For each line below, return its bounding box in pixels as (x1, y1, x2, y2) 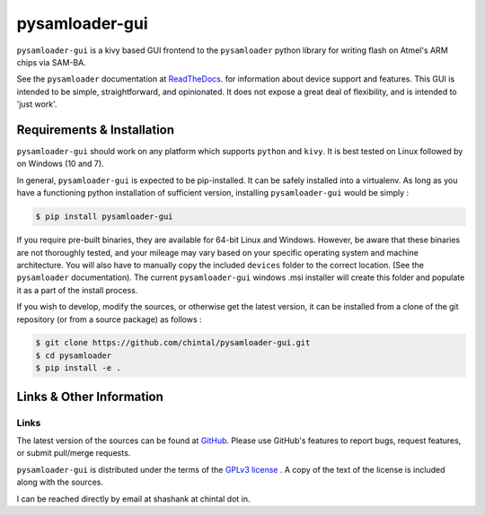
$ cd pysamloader (35, 350, 112, 361)
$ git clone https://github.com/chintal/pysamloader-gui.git (35, 337, 311, 348)
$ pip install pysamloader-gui (35, 212, 174, 222)
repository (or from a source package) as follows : (16, 314, 202, 325)
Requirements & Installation (16, 122, 175, 137)
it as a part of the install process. (16, 284, 138, 295)
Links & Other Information (16, 388, 163, 404)
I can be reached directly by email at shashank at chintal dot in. (16, 493, 251, 504)
